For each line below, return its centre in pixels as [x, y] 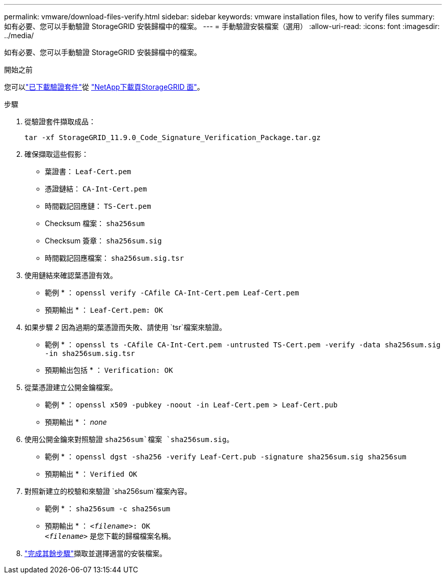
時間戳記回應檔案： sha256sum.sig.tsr [115, 258]
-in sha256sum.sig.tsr [90, 353]
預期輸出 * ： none [76, 422]
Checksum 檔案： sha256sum [95, 223]
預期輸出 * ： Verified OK [91, 474]
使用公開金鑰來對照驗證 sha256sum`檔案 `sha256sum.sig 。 [129, 439]
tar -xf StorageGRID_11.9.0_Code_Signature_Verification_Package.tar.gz [173, 137]
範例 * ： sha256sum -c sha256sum [108, 508]
